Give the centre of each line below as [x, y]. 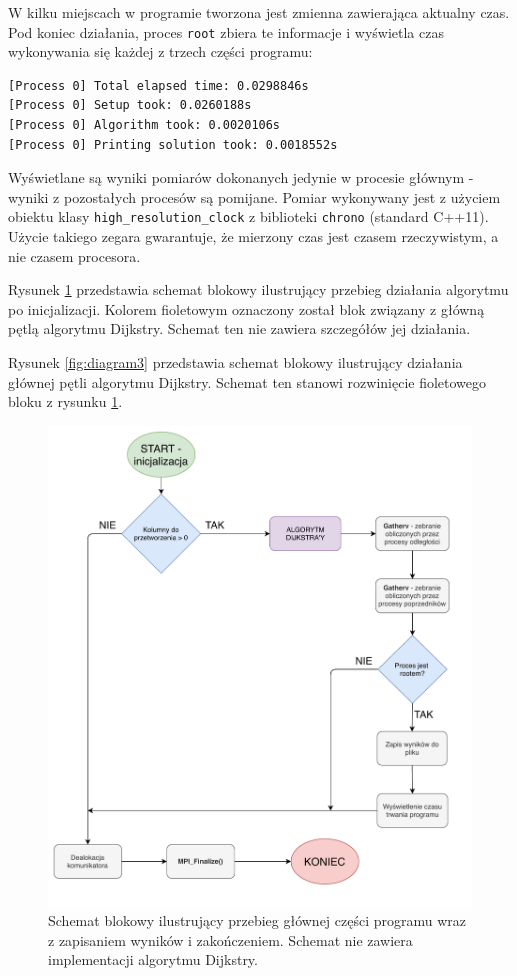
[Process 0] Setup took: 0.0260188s [130, 105]
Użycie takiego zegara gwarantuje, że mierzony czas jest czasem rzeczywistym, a [253, 236]
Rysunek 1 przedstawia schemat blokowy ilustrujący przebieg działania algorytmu [258, 289]
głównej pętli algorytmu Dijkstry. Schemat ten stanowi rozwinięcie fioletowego [247, 381]
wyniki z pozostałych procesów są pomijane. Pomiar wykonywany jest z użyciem [254, 196]
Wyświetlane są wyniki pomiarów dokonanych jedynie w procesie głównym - [241, 177]
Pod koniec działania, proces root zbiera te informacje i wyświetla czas [226, 31]
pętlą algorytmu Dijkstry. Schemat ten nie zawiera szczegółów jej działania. [239, 328]
